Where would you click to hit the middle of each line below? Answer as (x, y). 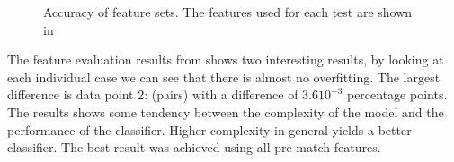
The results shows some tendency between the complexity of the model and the (226, 111)
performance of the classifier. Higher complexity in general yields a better (209, 129)
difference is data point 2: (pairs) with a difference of (153, 94)
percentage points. (397, 94)
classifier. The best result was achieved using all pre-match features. (194, 147)
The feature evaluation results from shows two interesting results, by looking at (226, 60)
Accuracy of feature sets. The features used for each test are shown (228, 12)
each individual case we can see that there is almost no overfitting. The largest (224, 77)
